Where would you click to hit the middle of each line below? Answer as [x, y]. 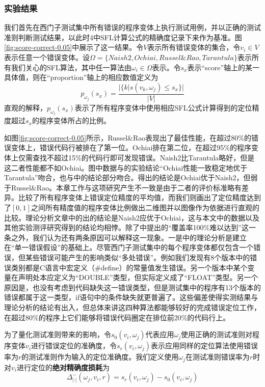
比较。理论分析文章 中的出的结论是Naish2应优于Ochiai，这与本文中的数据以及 [132, 217]
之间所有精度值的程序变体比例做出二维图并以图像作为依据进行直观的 [145, 207]
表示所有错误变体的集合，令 [194, 47]
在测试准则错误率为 [217, 357]
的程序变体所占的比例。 [71, 120]
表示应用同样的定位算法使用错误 [204, 345]
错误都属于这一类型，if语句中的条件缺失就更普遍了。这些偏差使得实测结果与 [131, 297]
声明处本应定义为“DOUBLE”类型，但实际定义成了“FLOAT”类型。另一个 [138, 277]
